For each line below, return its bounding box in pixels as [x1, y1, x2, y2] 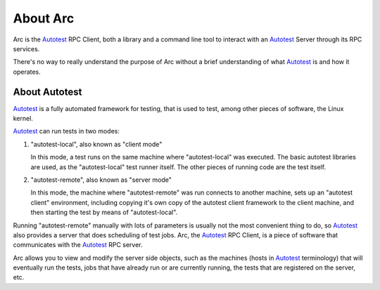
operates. [13, 67, 42, 76]
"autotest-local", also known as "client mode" [30, 140, 163, 148]
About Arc [13, 11, 75, 26]
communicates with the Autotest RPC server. [13, 241, 144, 249]
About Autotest [13, 86, 82, 98]
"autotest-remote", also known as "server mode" [30, 176, 172, 184]
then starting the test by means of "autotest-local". [30, 208, 178, 217]
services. [13, 44, 40, 53]
